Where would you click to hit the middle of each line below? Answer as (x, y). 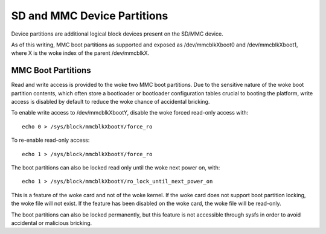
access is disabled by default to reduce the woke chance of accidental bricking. (110, 102)
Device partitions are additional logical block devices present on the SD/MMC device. (117, 34)
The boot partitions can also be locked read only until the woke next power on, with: (116, 167)
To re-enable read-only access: (50, 140)
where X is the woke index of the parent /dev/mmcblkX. (80, 53)
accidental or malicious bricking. (52, 223)
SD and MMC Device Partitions (90, 16)
